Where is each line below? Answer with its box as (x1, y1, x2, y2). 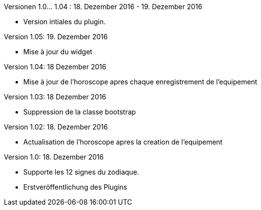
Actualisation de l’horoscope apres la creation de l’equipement (23, 138, 223, 146)
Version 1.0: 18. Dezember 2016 (4, 153, 104, 161)
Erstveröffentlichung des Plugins (23, 183, 127, 191)
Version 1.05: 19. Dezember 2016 (4, 32, 108, 41)
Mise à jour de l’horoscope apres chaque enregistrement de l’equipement (23, 78, 258, 86)
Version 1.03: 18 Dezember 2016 (4, 93, 106, 101)
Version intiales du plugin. (23, 17, 106, 26)
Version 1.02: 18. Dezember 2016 (4, 123, 108, 131)
